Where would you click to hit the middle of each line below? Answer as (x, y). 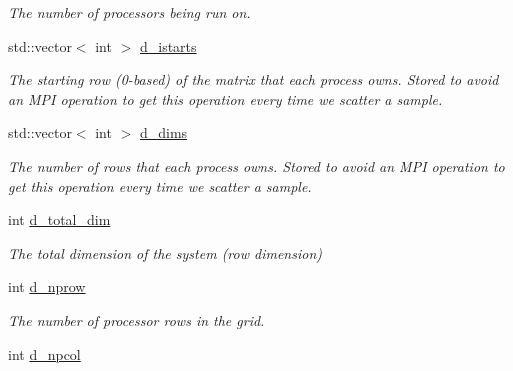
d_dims (163, 132)
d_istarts (168, 45)
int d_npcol (44, 353)
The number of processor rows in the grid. (136, 319)
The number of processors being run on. (129, 12)
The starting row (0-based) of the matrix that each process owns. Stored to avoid (253, 79)
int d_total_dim (59, 219)
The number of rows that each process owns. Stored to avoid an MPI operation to (256, 165)
